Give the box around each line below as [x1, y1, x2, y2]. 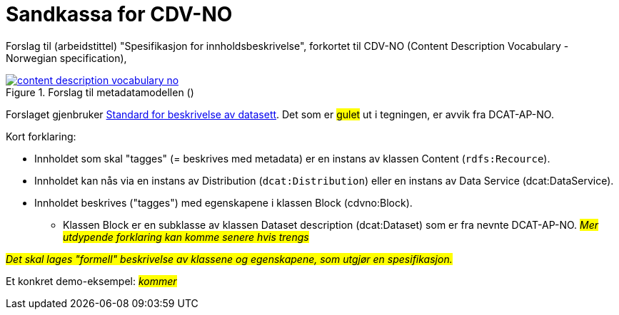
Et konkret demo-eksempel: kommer [6, 274, 177, 287]
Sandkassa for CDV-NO [6, 2, 233, 26]
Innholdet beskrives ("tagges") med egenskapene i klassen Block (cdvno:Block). [34, 196, 413, 209]
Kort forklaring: [6, 130, 76, 143]
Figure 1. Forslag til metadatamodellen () [6, 86, 194, 98]
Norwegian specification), [6, 51, 127, 64]
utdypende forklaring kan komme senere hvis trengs [63, 230, 309, 243]
